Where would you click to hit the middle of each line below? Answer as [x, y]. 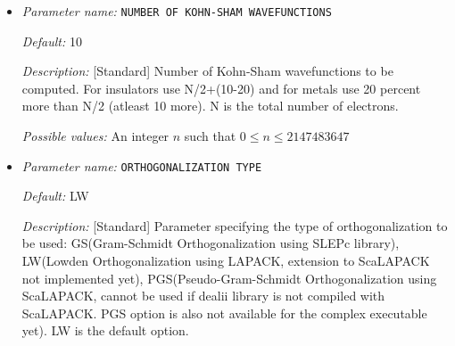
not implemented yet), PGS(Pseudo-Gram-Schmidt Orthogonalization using [229, 278]
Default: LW [55, 196]
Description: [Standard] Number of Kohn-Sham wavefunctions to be [207, 71]
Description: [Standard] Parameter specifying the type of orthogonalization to [235, 225]
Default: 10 [52, 41]
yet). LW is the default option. [105, 330]
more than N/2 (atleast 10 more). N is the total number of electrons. [210, 106]
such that [210, 136]
